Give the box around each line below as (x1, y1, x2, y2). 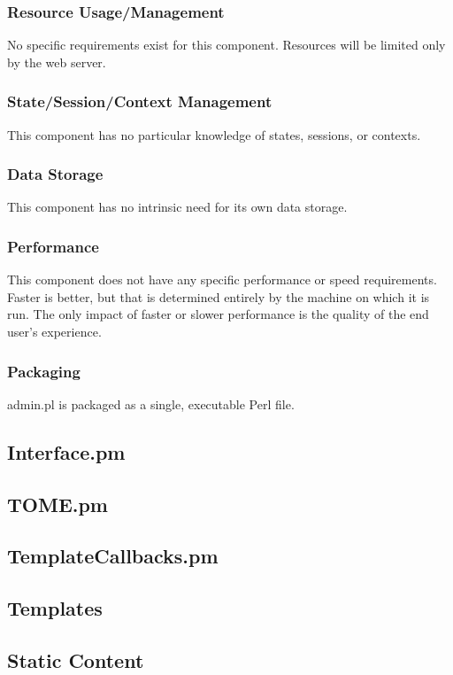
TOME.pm (7, 490, 108, 517)
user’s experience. (7, 322, 102, 341)
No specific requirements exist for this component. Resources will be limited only (7, 35, 446, 54)
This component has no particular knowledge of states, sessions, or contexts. (7, 125, 421, 144)
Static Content (7, 646, 144, 673)
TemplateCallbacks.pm (7, 542, 219, 570)
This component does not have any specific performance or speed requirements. (7, 270, 437, 289)
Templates (7, 594, 103, 622)
